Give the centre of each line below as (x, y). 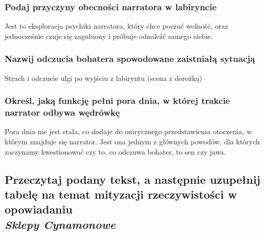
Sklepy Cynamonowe (60, 224)
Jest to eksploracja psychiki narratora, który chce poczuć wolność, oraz (117, 26)
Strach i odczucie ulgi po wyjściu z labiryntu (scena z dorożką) (103, 78)
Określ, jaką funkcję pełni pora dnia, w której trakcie (117, 101)
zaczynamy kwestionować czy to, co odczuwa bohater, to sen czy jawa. (115, 151)
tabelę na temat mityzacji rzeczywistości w (121, 194)
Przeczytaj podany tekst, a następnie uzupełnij (133, 179)
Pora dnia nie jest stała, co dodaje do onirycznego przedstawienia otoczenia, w (128, 131)
